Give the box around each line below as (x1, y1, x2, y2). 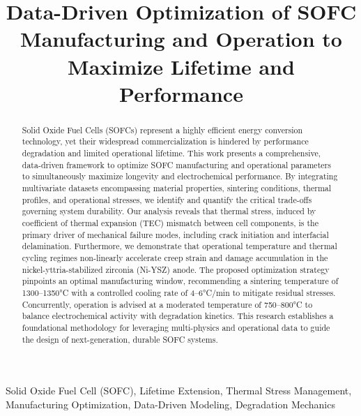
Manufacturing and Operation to (20, 24, 342, 53)
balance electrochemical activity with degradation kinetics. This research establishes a (22, 310, 334, 322)
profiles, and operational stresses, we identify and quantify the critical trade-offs (22, 193, 312, 205)
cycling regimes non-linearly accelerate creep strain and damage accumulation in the (22, 251, 328, 263)
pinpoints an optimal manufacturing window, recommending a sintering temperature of (22, 275, 339, 287)
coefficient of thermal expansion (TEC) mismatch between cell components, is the (22, 216, 318, 228)
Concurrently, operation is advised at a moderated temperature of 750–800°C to (22, 298, 313, 310)
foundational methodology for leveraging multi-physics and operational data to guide (22, 321, 330, 333)
